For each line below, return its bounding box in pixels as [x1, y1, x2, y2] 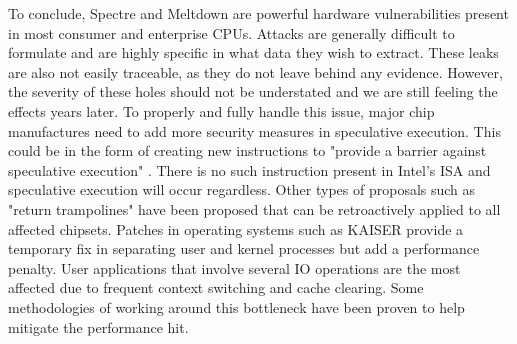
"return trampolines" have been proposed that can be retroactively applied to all [8, 198, 501, 219]
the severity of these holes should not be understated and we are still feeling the [8, 81, 498, 102]
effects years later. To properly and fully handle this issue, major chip [8, 100, 435, 121]
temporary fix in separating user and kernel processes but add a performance [8, 238, 480, 259]
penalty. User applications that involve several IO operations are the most [8, 257, 461, 278]
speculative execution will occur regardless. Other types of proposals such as [8, 179, 476, 200]
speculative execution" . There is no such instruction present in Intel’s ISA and [8, 159, 491, 180]
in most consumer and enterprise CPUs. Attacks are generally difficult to [8, 22, 455, 43]
